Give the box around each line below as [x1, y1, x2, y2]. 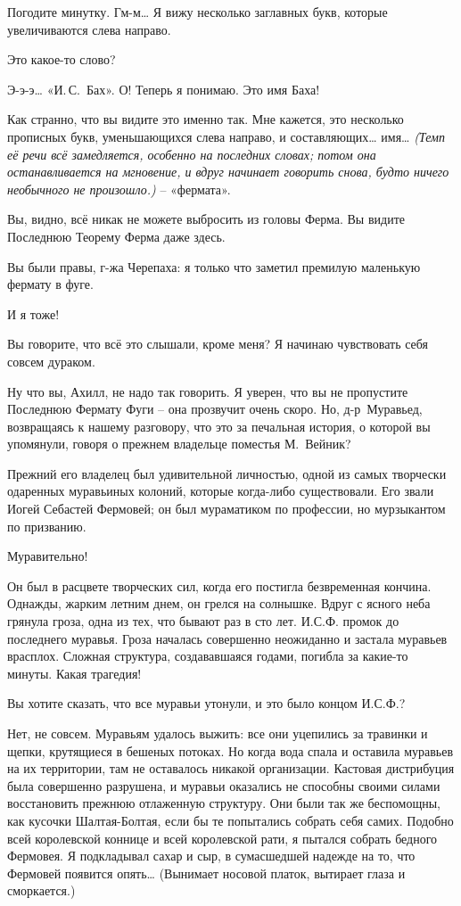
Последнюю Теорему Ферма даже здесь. [7, 226, 226, 245]
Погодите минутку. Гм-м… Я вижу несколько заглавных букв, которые [7, 3, 388, 21]
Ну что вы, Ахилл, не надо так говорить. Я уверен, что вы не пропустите [7, 382, 408, 400]
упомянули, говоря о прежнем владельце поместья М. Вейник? [7, 434, 351, 453]
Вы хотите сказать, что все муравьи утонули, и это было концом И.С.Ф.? [7, 694, 406, 712]
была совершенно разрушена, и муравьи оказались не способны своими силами [7, 776, 440, 795]
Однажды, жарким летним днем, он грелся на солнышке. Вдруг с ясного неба [7, 594, 431, 613]
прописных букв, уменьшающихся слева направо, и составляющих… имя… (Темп [7, 127, 445, 145]
